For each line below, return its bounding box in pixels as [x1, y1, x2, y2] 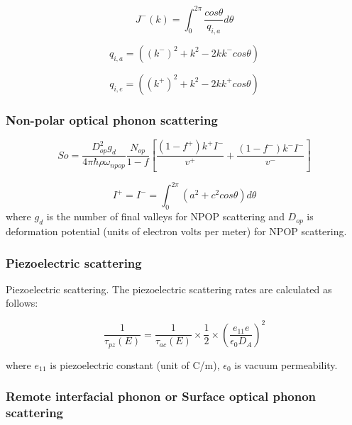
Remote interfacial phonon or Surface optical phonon [6, 387, 317, 405]
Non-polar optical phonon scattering [6, 110, 218, 128]
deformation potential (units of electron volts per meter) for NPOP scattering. [6, 224, 347, 239]
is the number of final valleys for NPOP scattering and [46, 209, 285, 224]
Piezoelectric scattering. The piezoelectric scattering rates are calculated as [6, 281, 332, 296]
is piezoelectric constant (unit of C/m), [50, 357, 220, 372]
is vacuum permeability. [234, 357, 338, 372]
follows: [6, 295, 38, 310]
